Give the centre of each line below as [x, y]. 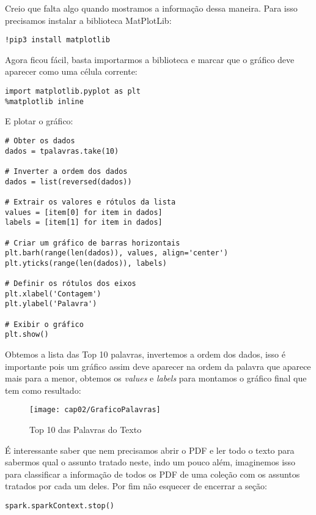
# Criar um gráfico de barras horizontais [93, 243]
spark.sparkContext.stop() [60, 506]
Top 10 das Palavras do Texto [86, 430]
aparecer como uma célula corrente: [71, 71]
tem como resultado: [43, 390]
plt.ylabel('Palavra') [51, 304]
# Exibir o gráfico [44, 324]
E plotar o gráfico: [39, 121]
